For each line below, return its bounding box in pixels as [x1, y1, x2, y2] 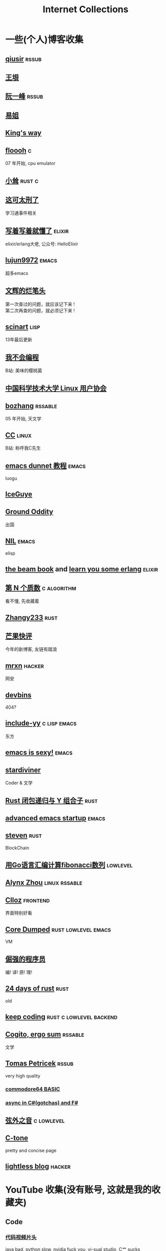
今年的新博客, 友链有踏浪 [5, 646, 57, 653]
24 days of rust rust [5, 984, 69, 993]
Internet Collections [42, 4, 129, 15]
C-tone [5, 1134, 29, 1142]
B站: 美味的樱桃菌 [5, 367, 42, 373]
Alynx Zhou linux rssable [5, 879, 82, 887]
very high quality [5, 1072, 41, 1079]
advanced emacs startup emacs [5, 814, 105, 822]
